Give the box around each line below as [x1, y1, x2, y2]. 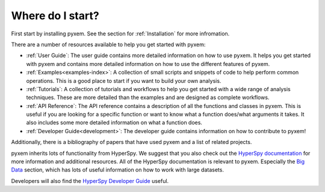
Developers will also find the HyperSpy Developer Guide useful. [11, 177, 169, 184]
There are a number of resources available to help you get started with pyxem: [11, 41, 206, 48]
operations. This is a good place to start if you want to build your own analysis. [26, 77, 221, 84]
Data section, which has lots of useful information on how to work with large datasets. [11, 166, 224, 173]
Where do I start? [11, 9, 99, 22]
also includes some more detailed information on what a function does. [26, 119, 203, 126]
